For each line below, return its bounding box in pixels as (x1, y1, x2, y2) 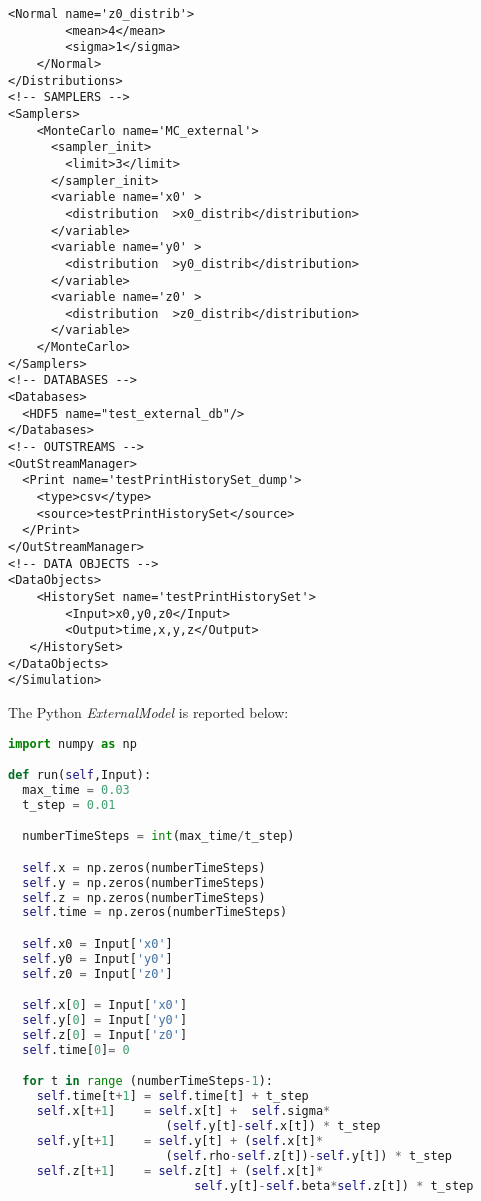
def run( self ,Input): (8, 768, 152, 783)
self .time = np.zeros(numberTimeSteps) (22, 905, 288, 920)
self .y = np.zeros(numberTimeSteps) (22, 875, 266, 890)
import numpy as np (8, 736, 137, 751)
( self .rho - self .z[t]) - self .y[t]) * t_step (165, 1148, 452, 1163)
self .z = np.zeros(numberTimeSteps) (22, 890, 266, 905)
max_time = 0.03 (22, 782, 130, 797)
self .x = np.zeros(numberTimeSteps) (22, 860, 266, 875)
